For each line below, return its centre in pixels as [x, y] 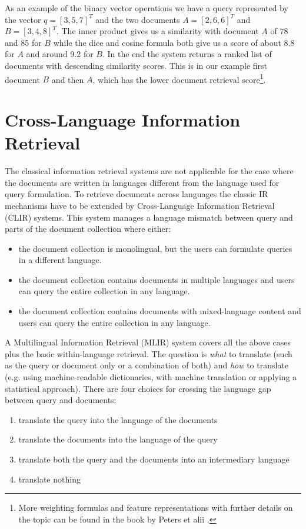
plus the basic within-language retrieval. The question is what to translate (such [149, 353]
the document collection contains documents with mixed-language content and [160, 311]
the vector [23, 19]
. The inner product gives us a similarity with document [157, 31]
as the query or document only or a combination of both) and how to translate [147, 365]
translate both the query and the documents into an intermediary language [154, 459]
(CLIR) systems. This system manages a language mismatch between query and [149, 217]
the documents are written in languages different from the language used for [142, 182]
